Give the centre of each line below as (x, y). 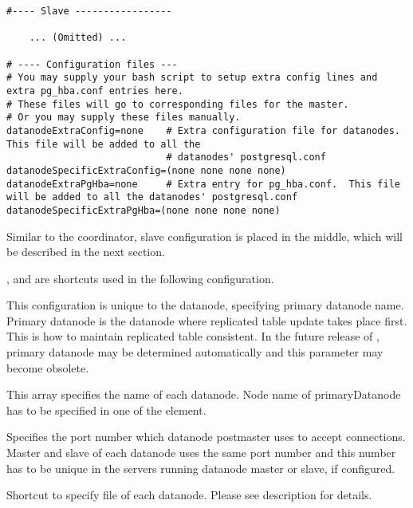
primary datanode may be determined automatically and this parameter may (195, 352)
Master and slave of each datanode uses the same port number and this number (201, 453)
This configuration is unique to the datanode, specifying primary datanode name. (205, 305)
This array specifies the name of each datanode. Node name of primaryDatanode (204, 394)
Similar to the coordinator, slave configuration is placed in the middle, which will (205, 236)
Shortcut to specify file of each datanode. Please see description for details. (189, 495)
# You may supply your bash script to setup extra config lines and (192, 78)
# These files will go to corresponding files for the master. (178, 104)
